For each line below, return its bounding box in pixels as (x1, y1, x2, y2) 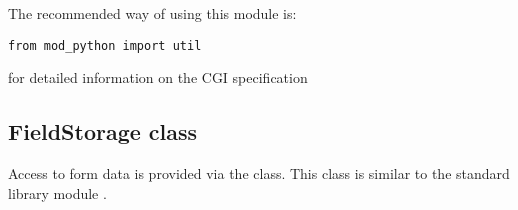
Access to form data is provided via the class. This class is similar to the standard (8, 163, 510, 184)
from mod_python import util (8, 38, 202, 53)
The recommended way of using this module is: (8, 3, 297, 23)
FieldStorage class (8, 116, 198, 147)
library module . (8, 182, 107, 203)
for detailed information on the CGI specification (8, 67, 308, 88)
